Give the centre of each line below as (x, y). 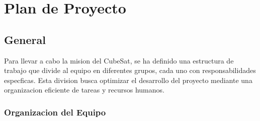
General (25, 39)
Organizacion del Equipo (55, 112)
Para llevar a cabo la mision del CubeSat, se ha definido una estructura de (119, 60)
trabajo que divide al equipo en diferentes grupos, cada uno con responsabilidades (130, 70)
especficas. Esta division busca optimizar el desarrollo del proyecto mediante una (128, 80)
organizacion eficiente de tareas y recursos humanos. (84, 90)
